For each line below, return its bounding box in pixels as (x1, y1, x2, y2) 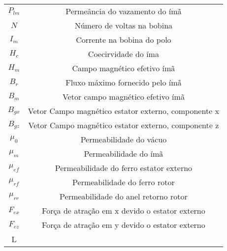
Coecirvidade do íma (88, 48, 159, 59)
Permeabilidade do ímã (84, 148, 163, 159)
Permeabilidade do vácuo (80, 134, 167, 145)
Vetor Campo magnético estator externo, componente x (28, 105, 219, 116)
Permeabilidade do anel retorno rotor (60, 191, 188, 202)
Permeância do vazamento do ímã (65, 5, 182, 17)
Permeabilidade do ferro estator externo (55, 162, 193, 173)
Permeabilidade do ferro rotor (72, 176, 175, 188)
